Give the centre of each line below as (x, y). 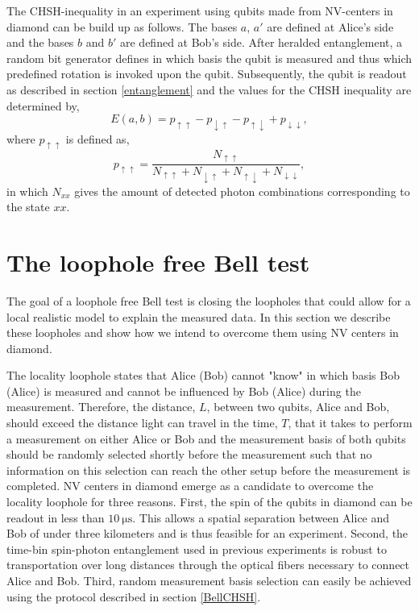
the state (28, 207)
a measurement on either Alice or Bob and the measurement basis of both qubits (206, 438)
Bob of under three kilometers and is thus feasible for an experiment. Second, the (207, 533)
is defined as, (97, 139)
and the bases (40, 42)
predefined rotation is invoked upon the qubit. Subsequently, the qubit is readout (207, 74)
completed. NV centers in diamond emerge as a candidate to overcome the (190, 486)
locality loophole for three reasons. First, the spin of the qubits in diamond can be (209, 502)
